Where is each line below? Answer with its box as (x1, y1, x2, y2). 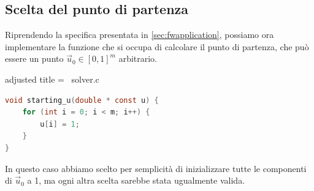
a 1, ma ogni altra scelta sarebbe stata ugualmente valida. (27, 174, 245, 187)
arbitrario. (118, 52, 158, 65)
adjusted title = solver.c (5, 72, 99, 85)
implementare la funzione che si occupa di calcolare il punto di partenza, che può (5, 40, 309, 53)
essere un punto (5, 52, 64, 65)
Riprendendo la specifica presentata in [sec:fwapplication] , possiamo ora (5, 28, 274, 41)
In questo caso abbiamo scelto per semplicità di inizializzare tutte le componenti (5, 162, 307, 174)
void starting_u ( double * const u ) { (5, 95, 159, 105)
